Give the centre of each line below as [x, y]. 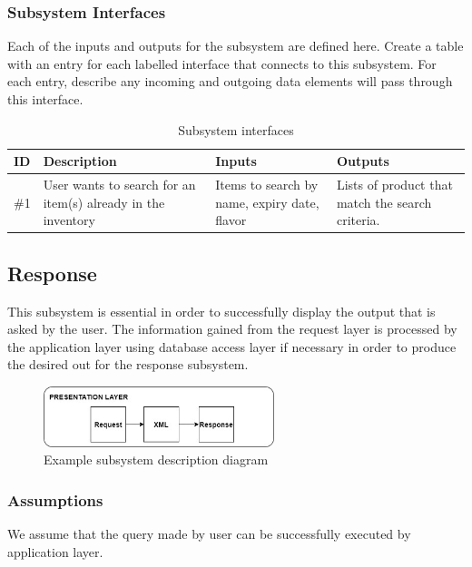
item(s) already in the [104, 202]
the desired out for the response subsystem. [128, 364]
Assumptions [55, 499]
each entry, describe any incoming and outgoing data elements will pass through [230, 81]
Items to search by [267, 185]
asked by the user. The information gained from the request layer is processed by [232, 329]
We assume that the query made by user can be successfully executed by [209, 534]
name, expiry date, [267, 202]
